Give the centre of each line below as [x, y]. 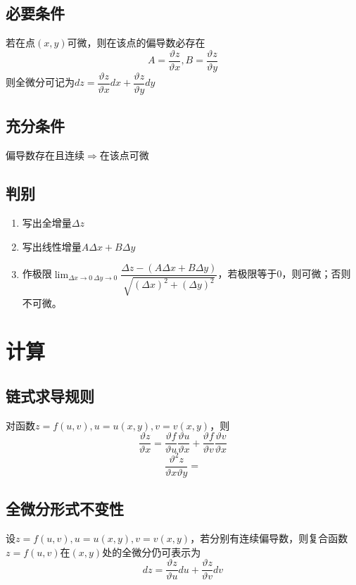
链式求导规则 [50, 395]
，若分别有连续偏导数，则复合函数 [269, 538]
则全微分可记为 [40, 82]
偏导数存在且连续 [45, 155]
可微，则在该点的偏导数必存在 [136, 43]
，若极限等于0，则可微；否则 [284, 273]
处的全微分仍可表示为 [152, 552]
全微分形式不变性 [65, 509]
